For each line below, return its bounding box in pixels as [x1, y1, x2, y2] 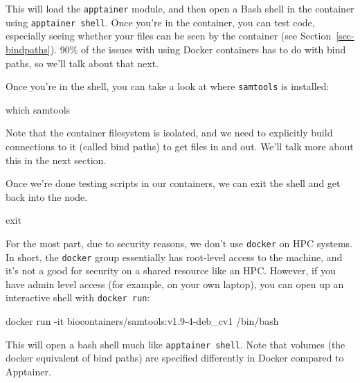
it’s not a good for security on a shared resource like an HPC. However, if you [6, 263, 336, 278]
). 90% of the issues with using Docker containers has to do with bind [50, 42, 346, 56]
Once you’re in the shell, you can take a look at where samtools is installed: [6, 79, 330, 93]
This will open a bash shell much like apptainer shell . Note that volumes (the [6, 337, 345, 351]
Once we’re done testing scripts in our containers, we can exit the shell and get [6, 176, 341, 190]
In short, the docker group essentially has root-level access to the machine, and [6, 249, 343, 264]
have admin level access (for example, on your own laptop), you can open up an [6, 276, 344, 291]
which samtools [6, 102, 71, 116]
